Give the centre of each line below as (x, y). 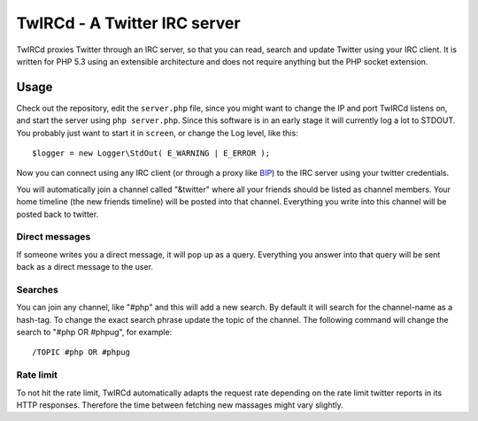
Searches (38, 289)
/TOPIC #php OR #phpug (81, 352)
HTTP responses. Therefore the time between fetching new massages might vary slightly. (180, 405)
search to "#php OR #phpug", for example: (94, 333)
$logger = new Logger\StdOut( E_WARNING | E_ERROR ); (151, 153)
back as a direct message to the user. (85, 267)
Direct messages (54, 237)
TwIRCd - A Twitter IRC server (128, 23)
